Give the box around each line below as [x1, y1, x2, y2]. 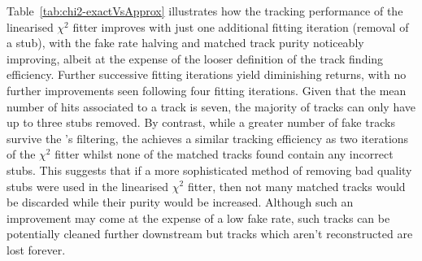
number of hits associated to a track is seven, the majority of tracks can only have [7, 98, 416, 115]
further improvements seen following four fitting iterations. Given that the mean [7, 81, 407, 98]
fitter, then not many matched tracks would [187, 177, 406, 194]
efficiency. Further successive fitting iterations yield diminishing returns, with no [7, 66, 407, 83]
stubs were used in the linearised [7, 177, 169, 194]
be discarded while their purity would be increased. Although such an [7, 194, 354, 211]
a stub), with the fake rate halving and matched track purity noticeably [7, 34, 364, 51]
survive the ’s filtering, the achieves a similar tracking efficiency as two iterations [7, 129, 409, 146]
